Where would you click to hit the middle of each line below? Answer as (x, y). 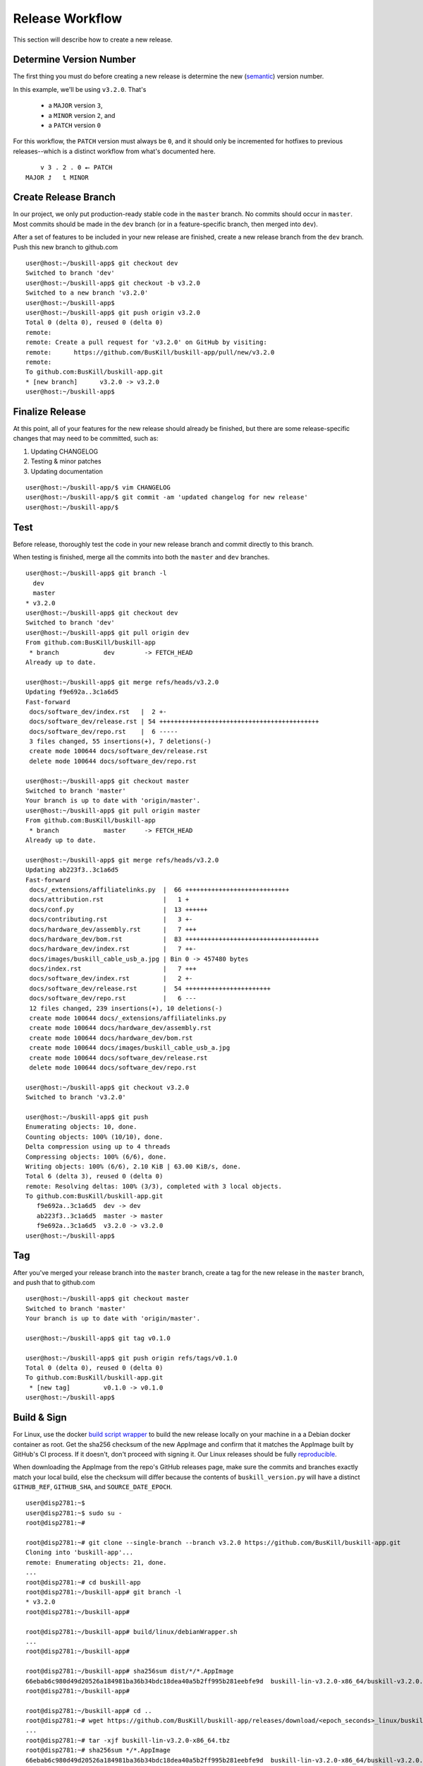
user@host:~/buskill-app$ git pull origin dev (108, 633)
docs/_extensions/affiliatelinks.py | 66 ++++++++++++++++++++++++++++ (159, 889)
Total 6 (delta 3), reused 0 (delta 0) (94, 1177)
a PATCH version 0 (75, 125)
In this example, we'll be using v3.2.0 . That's (80, 89)
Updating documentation (67, 471)
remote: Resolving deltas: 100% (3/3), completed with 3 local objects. (154, 1186)
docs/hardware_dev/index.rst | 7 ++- (113, 949)
